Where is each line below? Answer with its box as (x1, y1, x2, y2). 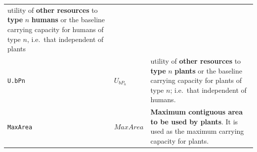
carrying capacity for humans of (7, 24, 104, 34)
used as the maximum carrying (150, 126, 244, 136)
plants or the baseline (174, 65, 242, 76)
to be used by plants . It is (150, 116, 238, 126)
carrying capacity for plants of (150, 75, 242, 85)
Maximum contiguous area (150, 107, 243, 117)
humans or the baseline (31, 14, 105, 25)
